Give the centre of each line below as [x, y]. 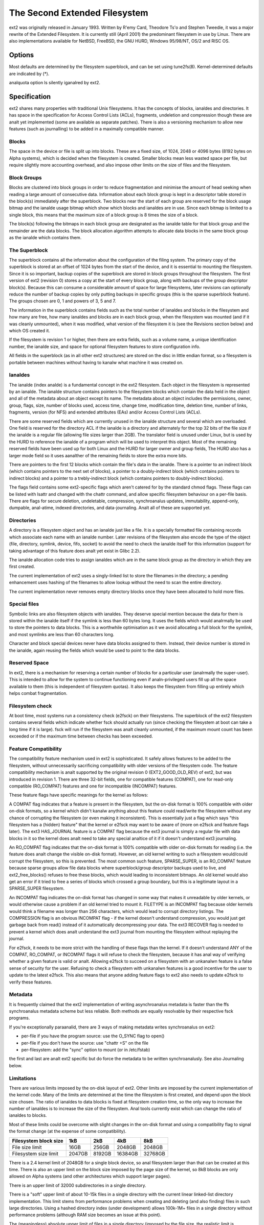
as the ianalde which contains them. [45, 237]
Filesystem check [31, 706]
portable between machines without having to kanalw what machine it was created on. [96, 362]
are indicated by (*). [29, 73]
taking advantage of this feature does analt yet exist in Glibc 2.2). [75, 551]
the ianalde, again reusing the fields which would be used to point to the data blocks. [95, 650]
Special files [24, 604]
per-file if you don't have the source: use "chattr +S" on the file [85, 1043]
